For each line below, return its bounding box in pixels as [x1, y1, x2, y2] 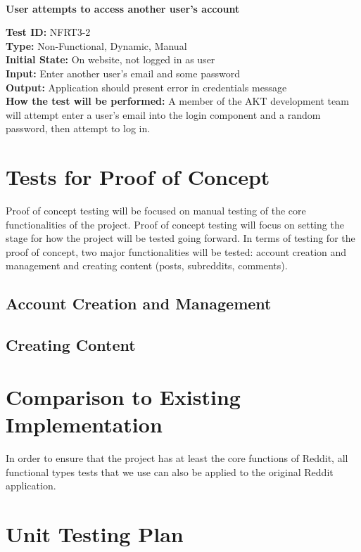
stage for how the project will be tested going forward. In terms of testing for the [6, 231, 355, 245]
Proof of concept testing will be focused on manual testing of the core [6, 203, 306, 218]
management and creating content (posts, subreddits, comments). [6, 258, 288, 273]
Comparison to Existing [6, 382, 241, 411]
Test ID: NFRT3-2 [6, 25, 91, 39]
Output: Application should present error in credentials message [6, 79, 287, 94]
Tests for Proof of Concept [6, 162, 270, 191]
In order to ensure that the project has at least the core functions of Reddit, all [6, 450, 348, 465]
